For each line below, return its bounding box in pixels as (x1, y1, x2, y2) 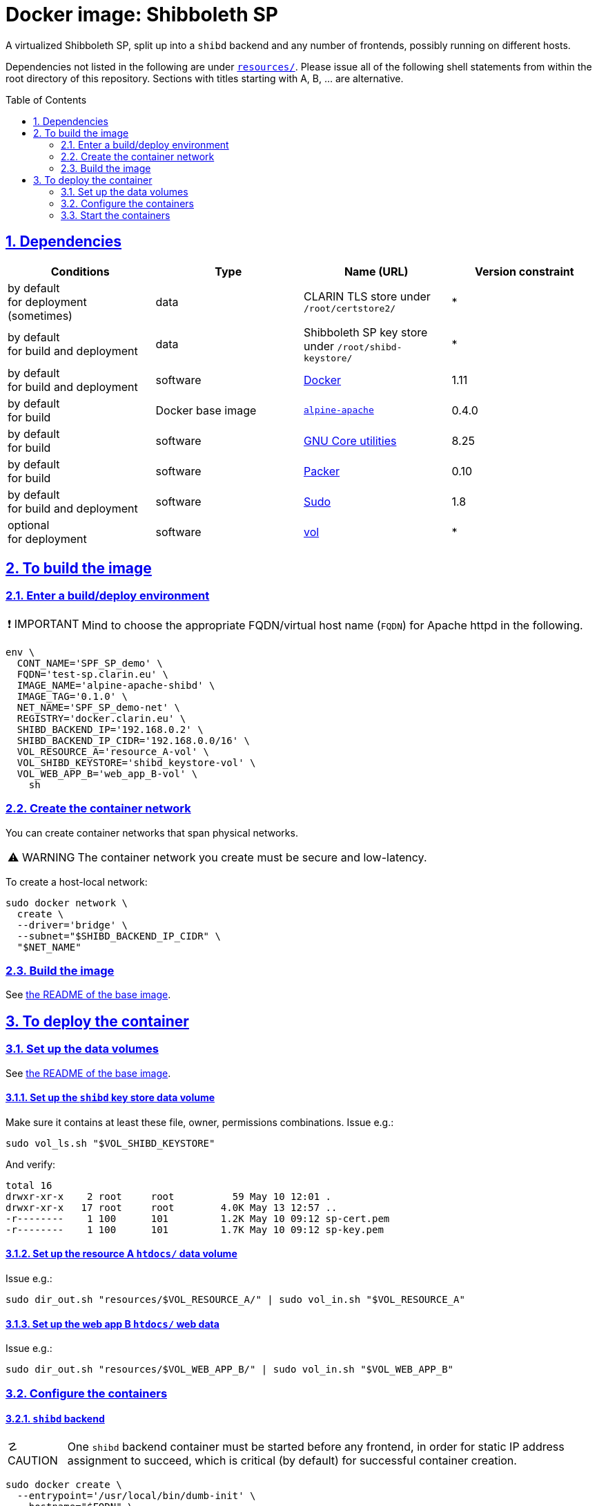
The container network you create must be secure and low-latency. (77, 850, 427, 864)
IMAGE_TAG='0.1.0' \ (17, 690, 128, 702)
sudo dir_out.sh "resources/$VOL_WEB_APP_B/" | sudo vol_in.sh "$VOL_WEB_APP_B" (6, 1364, 454, 1375)
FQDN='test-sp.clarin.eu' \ (17, 668, 169, 680)
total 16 (6, 1179, 52, 1191)
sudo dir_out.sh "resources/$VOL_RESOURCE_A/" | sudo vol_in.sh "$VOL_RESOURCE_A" (6, 1293, 465, 1305)
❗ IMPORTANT (8, 616, 79, 631)
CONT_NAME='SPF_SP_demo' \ (17, 657, 163, 669)
